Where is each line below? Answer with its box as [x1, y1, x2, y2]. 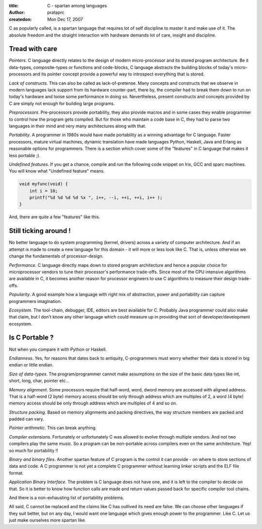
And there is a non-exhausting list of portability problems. [9, 495, 124, 500]
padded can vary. [9, 416, 45, 422]
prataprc [47, 10, 65, 16]
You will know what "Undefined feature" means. [9, 168, 105, 174]
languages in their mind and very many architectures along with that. [9, 123, 147, 129]
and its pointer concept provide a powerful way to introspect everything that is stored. [32, 71, 205, 77]
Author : [9, 10, 25, 16]
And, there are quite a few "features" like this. [9, 214, 100, 220]
